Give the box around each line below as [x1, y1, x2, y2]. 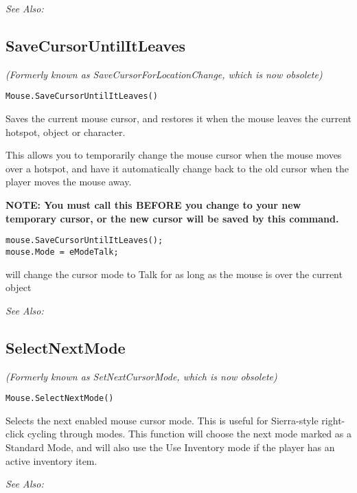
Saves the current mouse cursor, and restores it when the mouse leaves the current [5, 111, 352, 126]
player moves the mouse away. [5, 174, 132, 189]
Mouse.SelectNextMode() [5, 393, 114, 404]
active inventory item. [5, 453, 97, 468]
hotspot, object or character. [5, 124, 126, 139]
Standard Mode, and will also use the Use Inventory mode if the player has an [5, 439, 335, 454]
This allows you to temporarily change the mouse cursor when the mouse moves [5, 148, 342, 162]
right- [321, 413, 345, 427]
